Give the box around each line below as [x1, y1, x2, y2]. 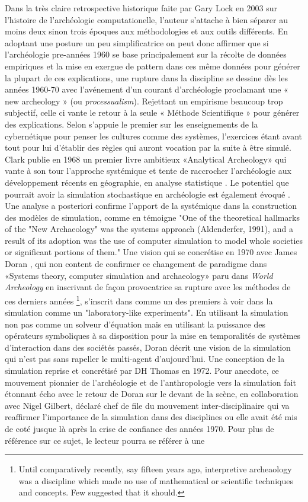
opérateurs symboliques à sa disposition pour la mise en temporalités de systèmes [5, 329, 301, 342]
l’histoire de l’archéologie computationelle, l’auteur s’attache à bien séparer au [5, 13, 288, 26]
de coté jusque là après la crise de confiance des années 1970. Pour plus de [5, 422, 274, 435]
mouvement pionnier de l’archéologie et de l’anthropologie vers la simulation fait [5, 376, 296, 388]
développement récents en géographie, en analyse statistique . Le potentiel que [5, 176, 289, 188]
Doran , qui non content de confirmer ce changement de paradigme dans [5, 258, 267, 270]
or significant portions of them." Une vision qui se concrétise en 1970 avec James [5, 246, 297, 258]
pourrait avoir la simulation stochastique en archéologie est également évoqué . [5, 188, 290, 200]
